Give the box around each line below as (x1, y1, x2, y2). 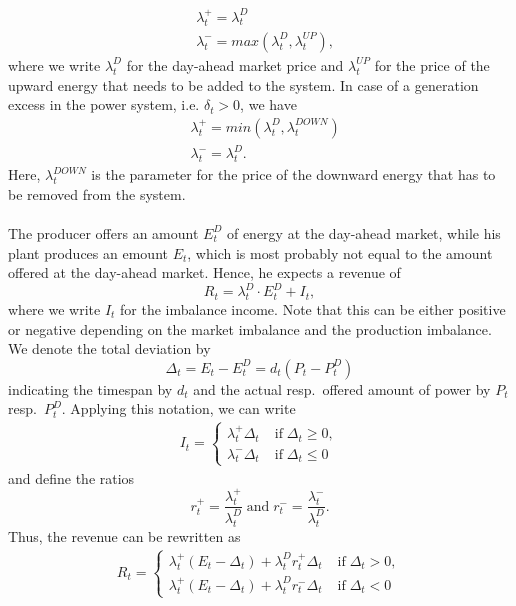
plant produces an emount (8, 242, 168, 263)
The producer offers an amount (8, 222, 199, 243)
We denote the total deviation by (8, 338, 211, 359)
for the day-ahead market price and (126, 54, 344, 75)
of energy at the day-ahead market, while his (226, 222, 501, 243)
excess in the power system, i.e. (8, 94, 200, 115)
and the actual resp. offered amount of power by (193, 378, 491, 399)
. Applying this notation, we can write (61, 398, 296, 419)
